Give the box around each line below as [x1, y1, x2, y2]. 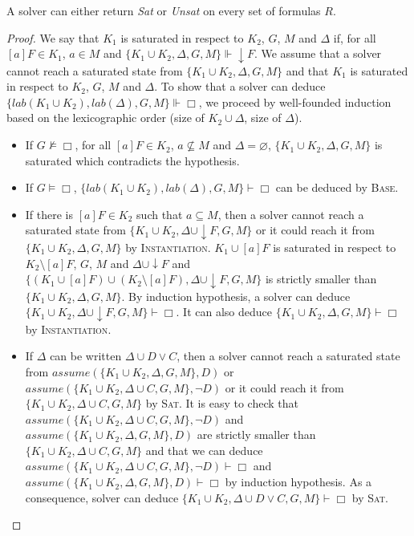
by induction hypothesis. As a [225, 473, 372, 490]
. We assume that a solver [254, 45, 382, 62]
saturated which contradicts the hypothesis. [25, 152, 240, 169]
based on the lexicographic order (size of [6, 109, 205, 126]
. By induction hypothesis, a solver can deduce [121, 287, 351, 304]
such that [136, 205, 183, 222]
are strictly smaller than [197, 426, 316, 443]
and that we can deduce [145, 441, 263, 458]
